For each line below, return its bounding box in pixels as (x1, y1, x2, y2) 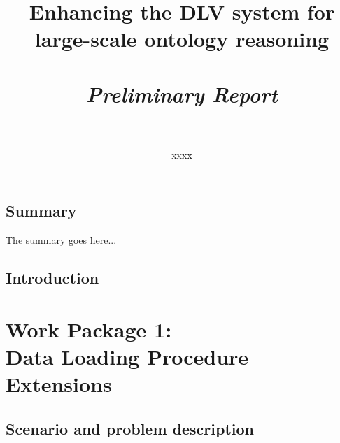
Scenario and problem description (6, 417, 254, 439)
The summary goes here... (6, 233, 117, 247)
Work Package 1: (6, 314, 172, 343)
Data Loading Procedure (6, 342, 249, 371)
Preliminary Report (86, 79, 278, 108)
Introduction (6, 267, 99, 289)
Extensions (6, 370, 112, 398)
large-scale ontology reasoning (34, 24, 330, 53)
